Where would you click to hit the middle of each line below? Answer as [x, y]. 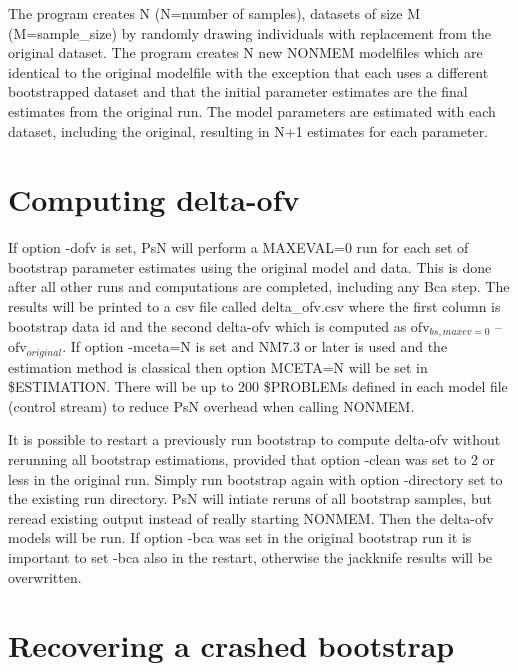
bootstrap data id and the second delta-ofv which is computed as [207, 325]
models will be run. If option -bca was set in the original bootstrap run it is [240, 537]
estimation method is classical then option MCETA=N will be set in [218, 366]
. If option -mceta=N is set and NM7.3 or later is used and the [255, 346]
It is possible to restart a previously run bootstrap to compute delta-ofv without [254, 439]
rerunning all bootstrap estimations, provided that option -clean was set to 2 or [252, 458]
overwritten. [45, 576]
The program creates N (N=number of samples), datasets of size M [214, 13]
